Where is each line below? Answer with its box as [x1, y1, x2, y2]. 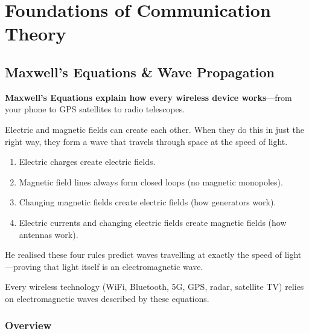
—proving [5, 260, 41, 272]
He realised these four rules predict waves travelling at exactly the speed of [5, 248, 282, 261]
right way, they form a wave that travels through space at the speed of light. [5, 135, 288, 147]
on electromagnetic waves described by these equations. [5, 292, 209, 304]
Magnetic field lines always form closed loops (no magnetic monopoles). [19, 175, 283, 188]
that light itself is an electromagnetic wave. [43, 260, 203, 272]
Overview [5, 318, 52, 333]
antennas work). [19, 228, 78, 240]
